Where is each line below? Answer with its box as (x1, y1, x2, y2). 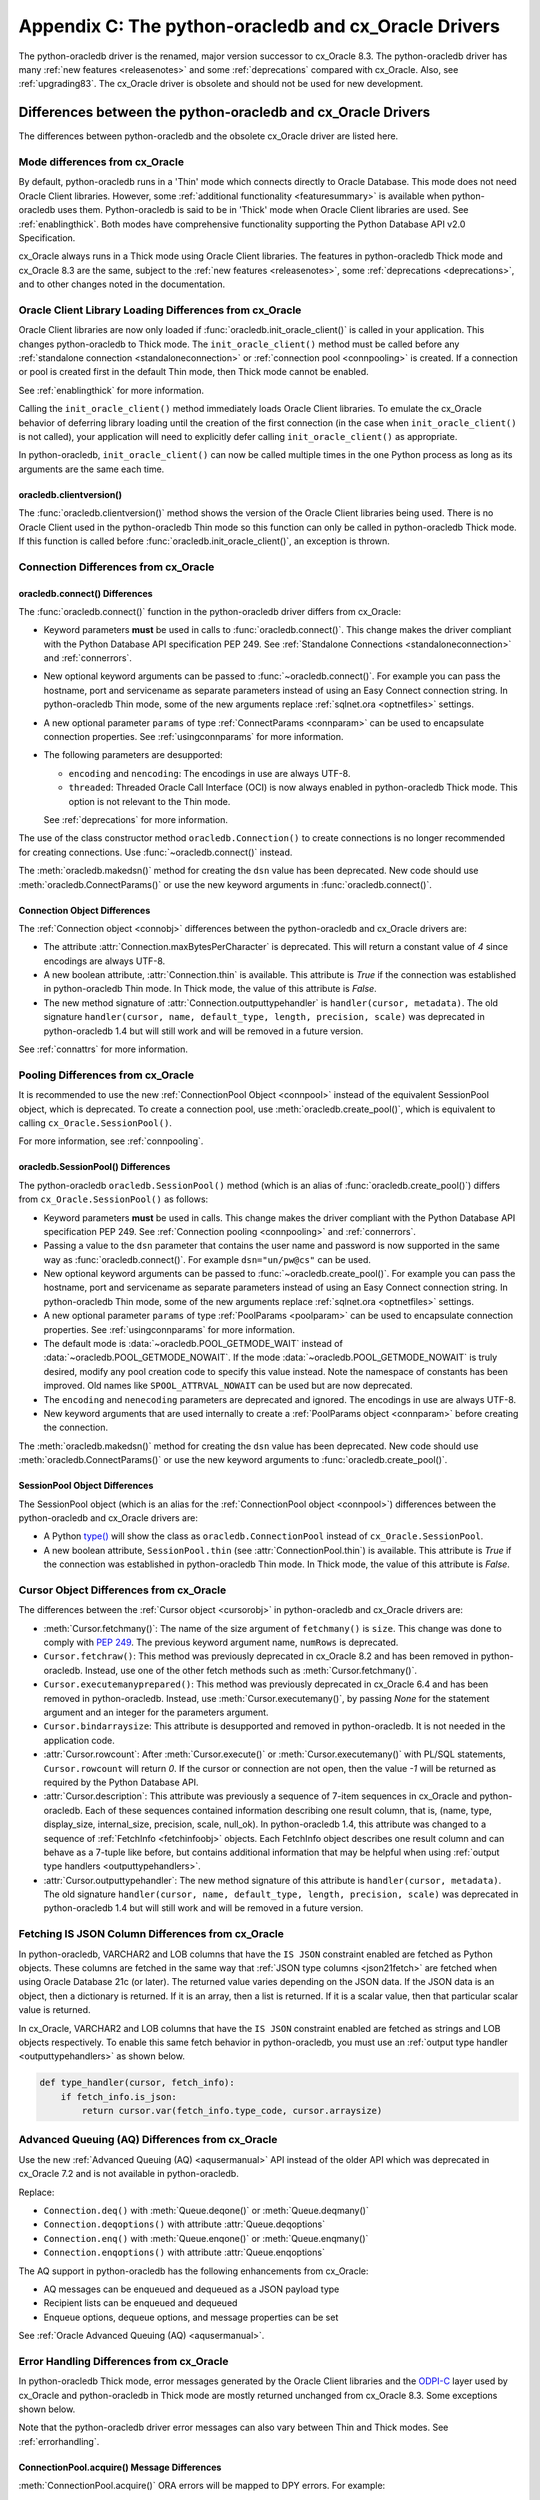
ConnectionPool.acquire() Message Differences (18, 2461, 222, 2473)
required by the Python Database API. (43, 1776, 199, 1788)
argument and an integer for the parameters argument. (43, 1706, 269, 1718)
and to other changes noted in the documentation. (18, 278, 225, 290)
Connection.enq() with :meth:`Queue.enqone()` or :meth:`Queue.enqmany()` (43, 2232, 369, 2244)
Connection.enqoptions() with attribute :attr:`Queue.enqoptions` (43, 2246, 325, 2259)
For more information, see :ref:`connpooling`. (18, 1135, 204, 1147)
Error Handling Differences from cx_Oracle (18, 2354, 229, 2368)
